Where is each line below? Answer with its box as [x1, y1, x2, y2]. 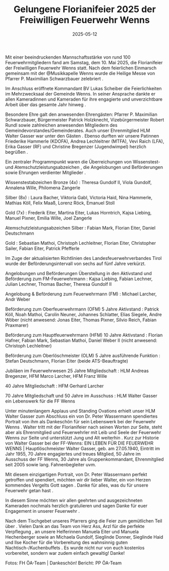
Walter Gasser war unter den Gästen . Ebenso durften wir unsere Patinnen [5, 133, 159, 139]
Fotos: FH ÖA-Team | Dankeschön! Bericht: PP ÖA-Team [5, 560, 122, 566]
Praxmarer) [5, 322, 29, 328]
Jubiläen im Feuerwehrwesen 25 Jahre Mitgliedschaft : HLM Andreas [5, 368, 149, 374]
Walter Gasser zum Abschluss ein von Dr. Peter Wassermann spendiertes [5, 413, 158, 419]
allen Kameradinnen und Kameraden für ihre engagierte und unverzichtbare [5, 96, 163, 102]
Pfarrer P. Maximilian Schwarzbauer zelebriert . [5, 75, 103, 81]
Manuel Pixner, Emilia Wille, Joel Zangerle [5, 215, 92, 221]
